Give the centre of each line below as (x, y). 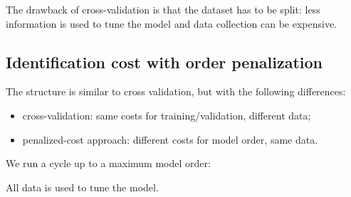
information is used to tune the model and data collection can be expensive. (171, 23)
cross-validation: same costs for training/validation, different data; (167, 115)
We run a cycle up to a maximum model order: (108, 163)
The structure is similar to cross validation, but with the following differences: (176, 91)
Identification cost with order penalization (164, 62)
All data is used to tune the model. (82, 187)
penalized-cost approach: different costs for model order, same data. (170, 139)
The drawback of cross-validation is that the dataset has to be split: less (163, 9)
